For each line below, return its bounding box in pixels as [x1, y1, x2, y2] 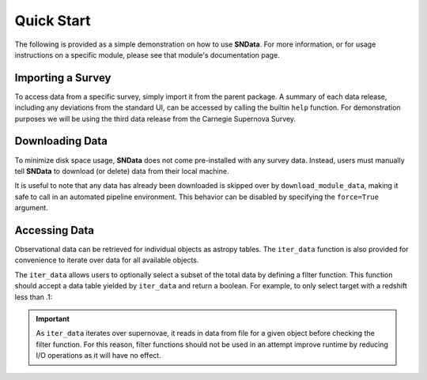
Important [36, 314, 70, 323]
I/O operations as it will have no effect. [36, 351, 161, 360]
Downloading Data [14, 134, 108, 148]
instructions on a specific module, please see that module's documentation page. [14, 50, 280, 59]
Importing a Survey [14, 71, 111, 85]
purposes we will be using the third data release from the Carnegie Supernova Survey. [14, 114, 297, 123]
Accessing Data [14, 224, 95, 237]
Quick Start [14, 12, 91, 29]
